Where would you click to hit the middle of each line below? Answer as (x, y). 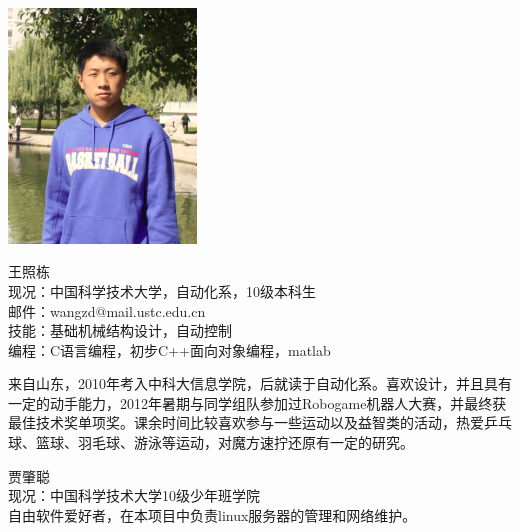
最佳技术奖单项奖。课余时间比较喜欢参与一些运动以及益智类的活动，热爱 (246, 422)
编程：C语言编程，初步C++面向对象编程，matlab (169, 349)
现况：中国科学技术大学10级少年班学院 (134, 495)
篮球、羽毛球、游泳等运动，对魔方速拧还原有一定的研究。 (224, 442)
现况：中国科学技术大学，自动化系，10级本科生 (162, 290)
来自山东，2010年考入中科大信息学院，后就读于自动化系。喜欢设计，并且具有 (260, 383)
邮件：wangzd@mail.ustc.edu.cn (107, 310)
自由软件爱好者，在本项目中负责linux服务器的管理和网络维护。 (212, 514)
